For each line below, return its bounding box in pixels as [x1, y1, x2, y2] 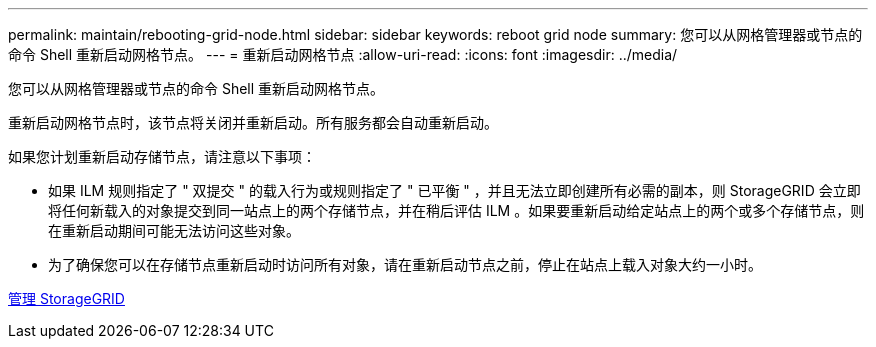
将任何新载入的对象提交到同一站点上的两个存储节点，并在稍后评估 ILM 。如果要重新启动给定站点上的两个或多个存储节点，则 [48, 202, 865, 219]
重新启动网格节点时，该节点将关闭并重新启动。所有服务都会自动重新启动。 [8, 114, 498, 131]
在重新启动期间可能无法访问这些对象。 [48, 222, 300, 239]
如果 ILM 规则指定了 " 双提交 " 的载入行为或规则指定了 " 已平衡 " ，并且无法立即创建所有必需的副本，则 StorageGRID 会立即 [48, 182, 861, 199]
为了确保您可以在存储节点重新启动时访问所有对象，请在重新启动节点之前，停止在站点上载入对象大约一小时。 [48, 256, 762, 273]
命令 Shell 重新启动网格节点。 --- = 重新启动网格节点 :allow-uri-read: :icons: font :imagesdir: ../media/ [8, 46, 678, 63]
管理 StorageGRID [8, 290, 125, 307]
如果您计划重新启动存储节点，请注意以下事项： [8, 148, 316, 165]
